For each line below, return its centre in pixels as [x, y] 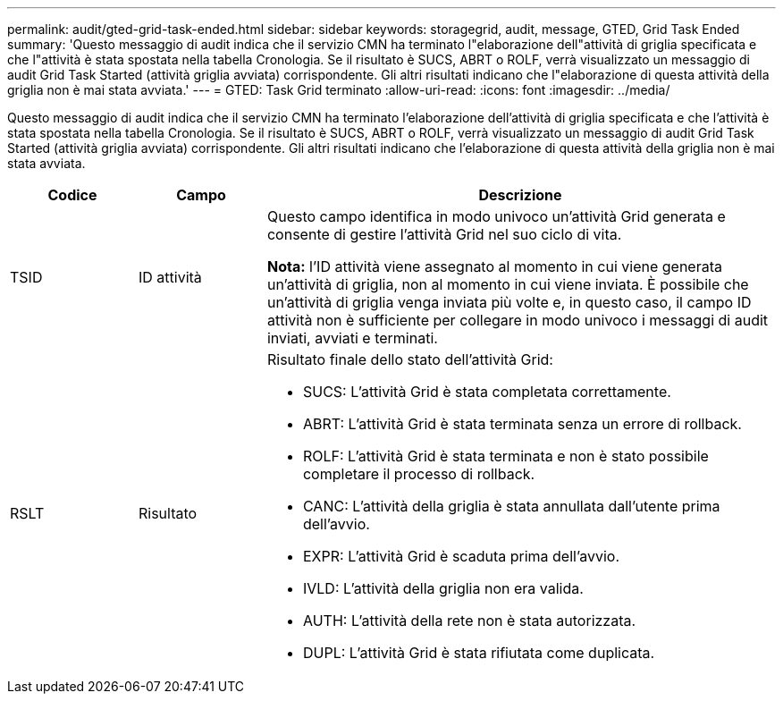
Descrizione [520, 195]
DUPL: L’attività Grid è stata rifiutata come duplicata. [479, 653]
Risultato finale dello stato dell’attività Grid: [410, 359]
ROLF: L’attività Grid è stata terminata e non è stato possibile [505, 456]
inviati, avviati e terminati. [352, 338]
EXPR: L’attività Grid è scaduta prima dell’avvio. [461, 556]
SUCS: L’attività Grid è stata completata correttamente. [487, 392]
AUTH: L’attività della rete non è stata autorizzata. [469, 621]
